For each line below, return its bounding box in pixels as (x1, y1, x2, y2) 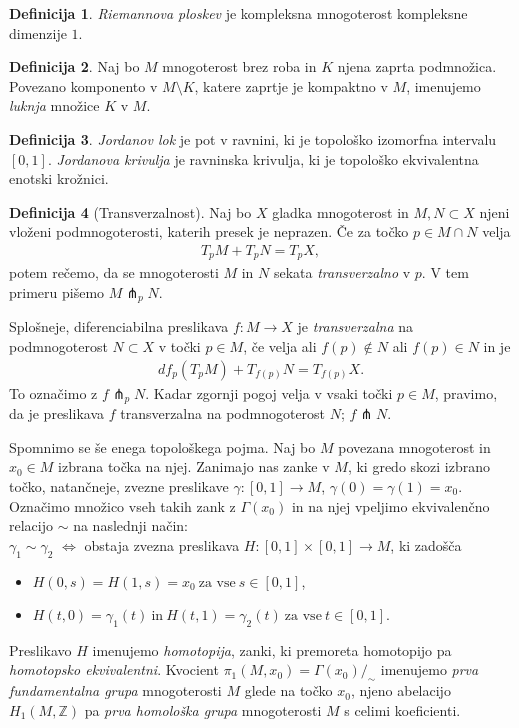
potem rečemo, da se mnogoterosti (9, 262, 219, 283)
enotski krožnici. (9, 168, 109, 189)
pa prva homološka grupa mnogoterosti (84, 699, 322, 720)
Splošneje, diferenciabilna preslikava (9, 316, 229, 337)
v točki (158, 336, 201, 357)
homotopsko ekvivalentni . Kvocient (9, 659, 219, 680)
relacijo (9, 515, 53, 536)
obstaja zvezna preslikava (84, 534, 240, 555)
